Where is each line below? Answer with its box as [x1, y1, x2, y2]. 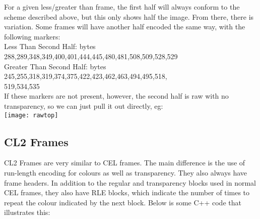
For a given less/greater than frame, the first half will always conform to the [4, 2, 240, 12]
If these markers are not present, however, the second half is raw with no [4, 91, 229, 101]
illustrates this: [4, 207, 50, 217]
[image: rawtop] [4, 111, 58, 119]
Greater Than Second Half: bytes [4, 61, 106, 71]
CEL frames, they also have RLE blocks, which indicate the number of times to [4, 187, 250, 198]
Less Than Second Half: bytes [4, 41, 96, 52]
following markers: [4, 31, 60, 41]
